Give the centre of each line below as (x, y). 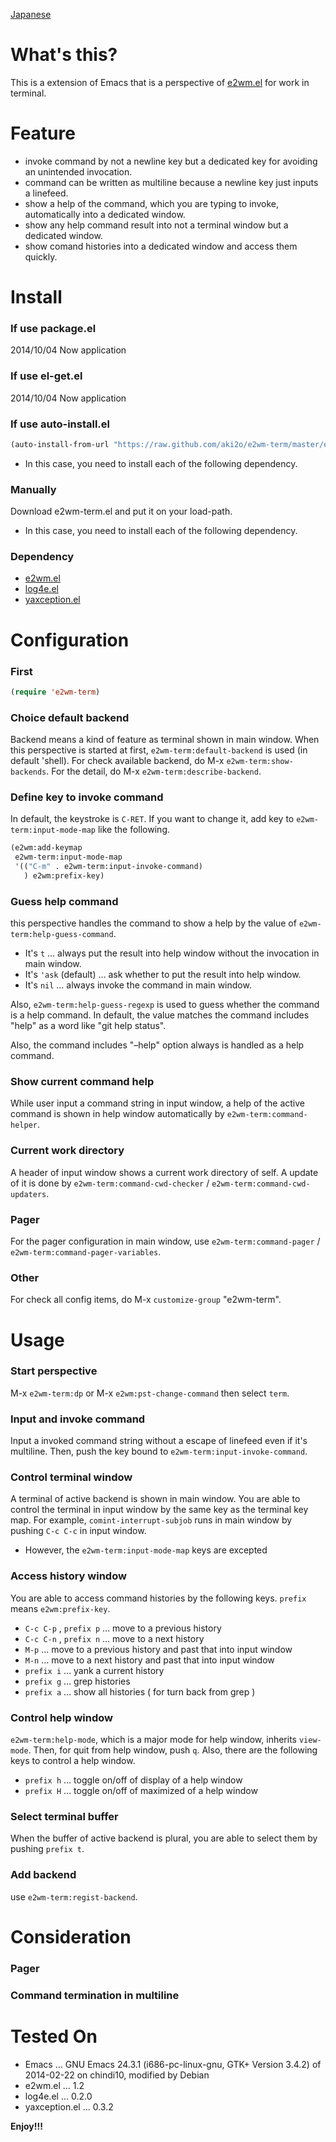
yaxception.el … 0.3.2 (69, 2106)
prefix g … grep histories (77, 1681)
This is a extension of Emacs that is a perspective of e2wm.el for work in (160, 82)
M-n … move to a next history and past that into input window (149, 1660)
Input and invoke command (78, 1419)
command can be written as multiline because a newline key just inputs (171, 182)
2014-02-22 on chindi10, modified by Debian (117, 2075)
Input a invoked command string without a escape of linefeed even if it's (159, 1441)
